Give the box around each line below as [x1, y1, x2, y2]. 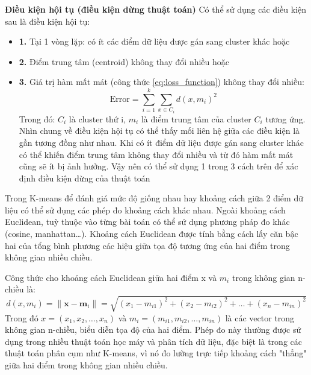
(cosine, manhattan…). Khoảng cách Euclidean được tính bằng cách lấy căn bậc [5, 227, 298, 240]
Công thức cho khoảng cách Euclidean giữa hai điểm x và [5, 271, 217, 283]
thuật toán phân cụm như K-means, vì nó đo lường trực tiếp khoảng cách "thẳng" [5, 347, 307, 359]
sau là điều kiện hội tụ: [5, 14, 90, 27]
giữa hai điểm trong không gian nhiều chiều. [5, 358, 168, 371]
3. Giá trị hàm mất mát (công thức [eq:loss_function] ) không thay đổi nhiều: [19, 75, 304, 88]
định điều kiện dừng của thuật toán [19, 171, 150, 184]
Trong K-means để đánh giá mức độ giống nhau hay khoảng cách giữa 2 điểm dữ [5, 192, 303, 204]
